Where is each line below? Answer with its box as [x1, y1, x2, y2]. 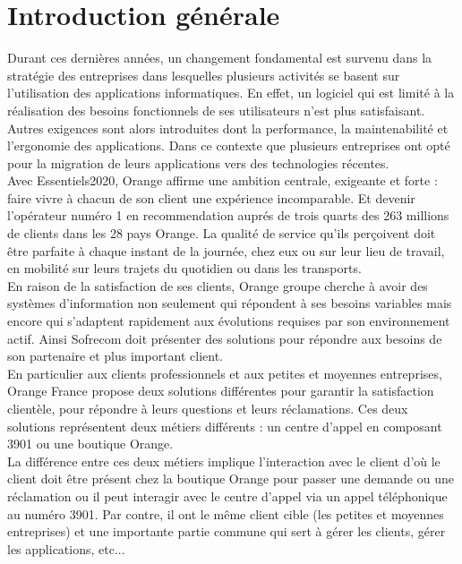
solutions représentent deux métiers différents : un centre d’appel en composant [7, 416, 442, 435]
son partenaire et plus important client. [7, 346, 224, 365]
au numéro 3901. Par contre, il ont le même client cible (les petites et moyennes [7, 504, 444, 523]
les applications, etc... [7, 539, 125, 558]
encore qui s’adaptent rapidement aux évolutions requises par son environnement [7, 312, 450, 330]
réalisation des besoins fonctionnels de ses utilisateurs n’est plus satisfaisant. [7, 100, 425, 119]
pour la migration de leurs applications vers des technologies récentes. [7, 153, 389, 172]
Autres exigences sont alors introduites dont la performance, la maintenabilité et [7, 118, 449, 137]
